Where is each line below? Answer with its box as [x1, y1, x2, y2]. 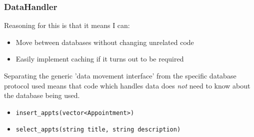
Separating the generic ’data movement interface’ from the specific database [4, 70, 236, 80]
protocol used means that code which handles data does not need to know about [4, 80, 250, 90]
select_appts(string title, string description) [15, 126, 181, 133]
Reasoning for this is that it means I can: [4, 20, 130, 30]
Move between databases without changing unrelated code [15, 36, 194, 47]
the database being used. [4, 90, 80, 100]
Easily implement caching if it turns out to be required [15, 53, 184, 64]
